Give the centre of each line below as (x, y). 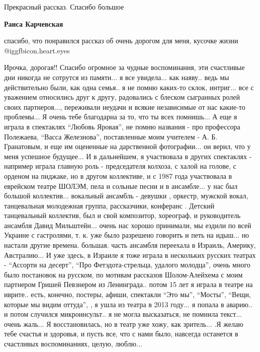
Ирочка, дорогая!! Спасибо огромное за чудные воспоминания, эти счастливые (124, 67)
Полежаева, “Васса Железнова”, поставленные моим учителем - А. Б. (111, 136)
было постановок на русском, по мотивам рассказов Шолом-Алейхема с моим (123, 274)
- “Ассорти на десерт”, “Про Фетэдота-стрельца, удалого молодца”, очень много (127, 265)
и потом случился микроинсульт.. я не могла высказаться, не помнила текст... (123, 314)
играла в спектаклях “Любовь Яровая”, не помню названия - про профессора (122, 126)
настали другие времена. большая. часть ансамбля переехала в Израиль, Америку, (130, 245)
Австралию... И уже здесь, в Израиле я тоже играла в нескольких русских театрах (130, 255)
